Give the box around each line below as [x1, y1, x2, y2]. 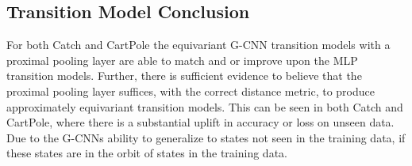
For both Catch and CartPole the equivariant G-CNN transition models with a [6, 36, 391, 53]
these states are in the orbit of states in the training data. [6, 145, 287, 161]
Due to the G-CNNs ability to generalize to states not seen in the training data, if [6, 129, 406, 145]
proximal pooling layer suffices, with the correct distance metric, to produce [6, 82, 375, 99]
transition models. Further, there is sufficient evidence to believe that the [6, 67, 362, 84]
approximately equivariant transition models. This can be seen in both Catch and [6, 98, 403, 115]
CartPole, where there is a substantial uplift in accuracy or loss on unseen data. [6, 114, 395, 130]
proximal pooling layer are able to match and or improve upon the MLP [6, 51, 358, 68]
